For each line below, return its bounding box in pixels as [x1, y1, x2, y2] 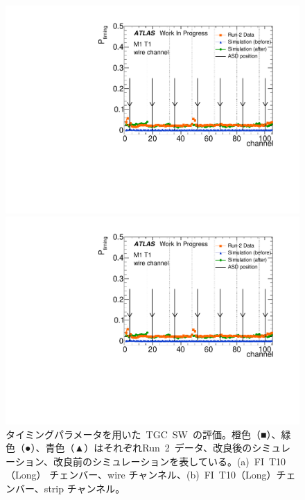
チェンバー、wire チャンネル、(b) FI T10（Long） [49, 467, 277, 482]
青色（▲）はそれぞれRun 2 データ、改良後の [45, 440, 252, 455]
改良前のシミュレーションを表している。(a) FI [53, 454, 264, 468]
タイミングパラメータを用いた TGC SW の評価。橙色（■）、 [6, 426, 281, 441]
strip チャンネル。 [44, 481, 125, 495]
